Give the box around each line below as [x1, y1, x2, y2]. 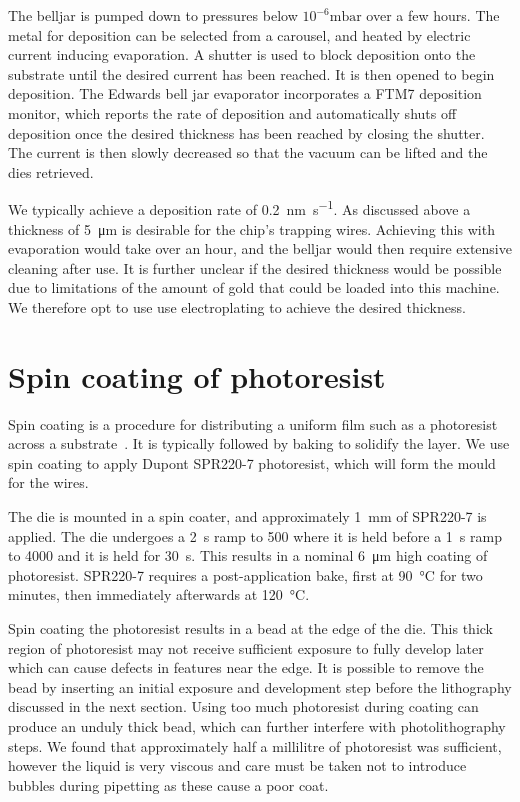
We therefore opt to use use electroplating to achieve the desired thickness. [8, 296, 466, 317]
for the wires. [8, 472, 89, 493]
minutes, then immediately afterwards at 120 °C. [8, 584, 310, 605]
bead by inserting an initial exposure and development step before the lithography [8, 676, 512, 697]
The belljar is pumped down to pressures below [8, 5, 298, 25]
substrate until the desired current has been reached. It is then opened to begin [8, 63, 495, 84]
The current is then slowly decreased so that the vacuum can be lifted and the [8, 142, 488, 163]
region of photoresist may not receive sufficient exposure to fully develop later [8, 637, 484, 658]
